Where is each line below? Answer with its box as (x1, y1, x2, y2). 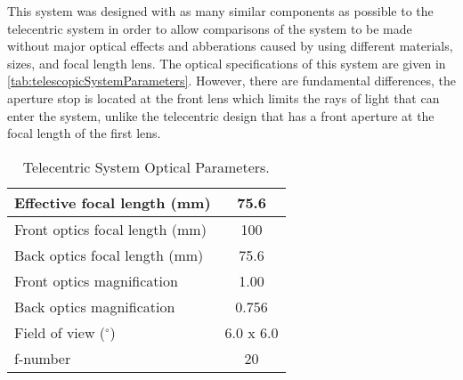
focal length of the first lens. (7, 124, 161, 142)
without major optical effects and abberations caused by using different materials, (7, 36, 453, 55)
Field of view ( (14, 321, 106, 343)
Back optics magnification (14, 295, 175, 317)
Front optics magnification (14, 270, 178, 291)
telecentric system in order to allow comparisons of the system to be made (7, 19, 412, 37)
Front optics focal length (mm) (14, 218, 207, 239)
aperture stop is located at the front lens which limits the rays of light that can (7, 88, 440, 107)
